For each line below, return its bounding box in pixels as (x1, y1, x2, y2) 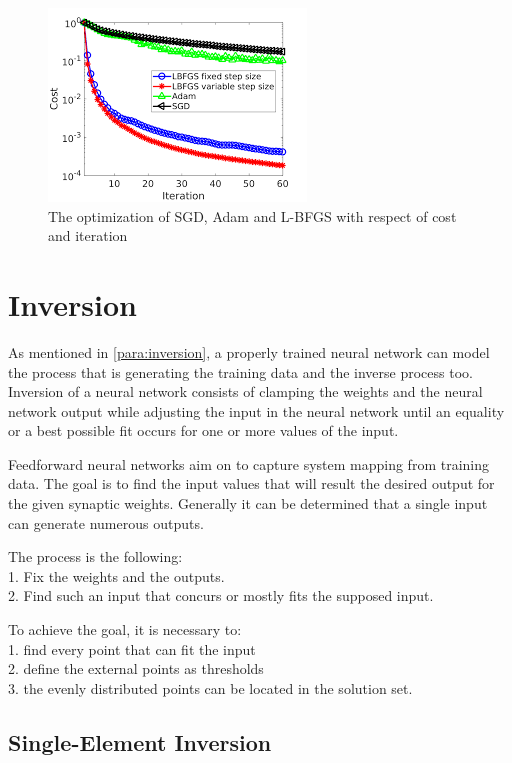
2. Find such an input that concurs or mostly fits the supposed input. (8, 585, 434, 606)
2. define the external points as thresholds (8, 658, 264, 679)
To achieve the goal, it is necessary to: (8, 619, 242, 640)
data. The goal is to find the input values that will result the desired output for (8, 473, 495, 494)
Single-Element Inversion (8, 726, 272, 757)
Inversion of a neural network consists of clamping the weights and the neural (8, 381, 483, 402)
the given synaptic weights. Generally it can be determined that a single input (8, 493, 488, 514)
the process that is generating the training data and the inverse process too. (8, 361, 473, 382)
